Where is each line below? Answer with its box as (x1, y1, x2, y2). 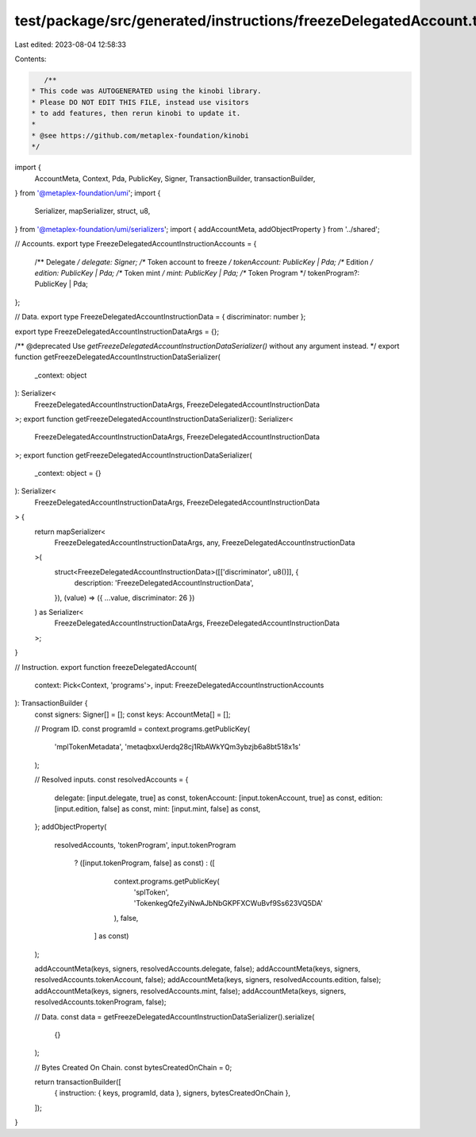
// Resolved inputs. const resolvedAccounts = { (34, 775, 189, 784)
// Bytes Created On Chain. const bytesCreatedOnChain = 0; (34, 1062, 232, 1072)
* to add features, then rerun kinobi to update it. (31, 109, 241, 118)
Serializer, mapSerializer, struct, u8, (34, 207, 151, 216)
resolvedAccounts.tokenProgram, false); (34, 997, 167, 1007)
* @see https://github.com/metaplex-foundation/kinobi (31, 131, 249, 140)
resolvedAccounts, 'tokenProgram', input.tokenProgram (54, 840, 236, 849)
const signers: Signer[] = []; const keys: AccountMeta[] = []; (34, 710, 231, 719)
